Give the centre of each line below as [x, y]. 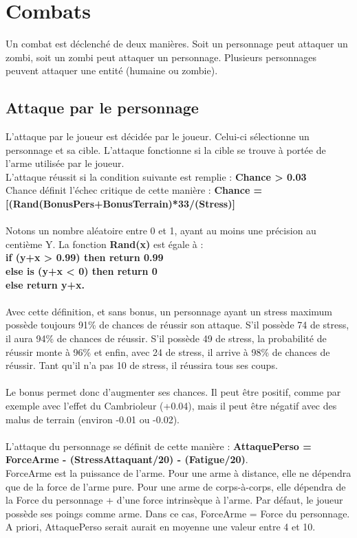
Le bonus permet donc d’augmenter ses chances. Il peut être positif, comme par [173, 392]
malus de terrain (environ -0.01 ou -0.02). [93, 419]
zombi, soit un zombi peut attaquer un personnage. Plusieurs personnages [161, 57]
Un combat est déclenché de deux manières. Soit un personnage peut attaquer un [177, 44]
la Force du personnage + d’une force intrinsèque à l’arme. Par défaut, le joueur [174, 500]
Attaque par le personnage [102, 108]
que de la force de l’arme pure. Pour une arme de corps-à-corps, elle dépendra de [176, 486]
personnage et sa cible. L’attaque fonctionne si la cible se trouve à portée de [166, 149]
